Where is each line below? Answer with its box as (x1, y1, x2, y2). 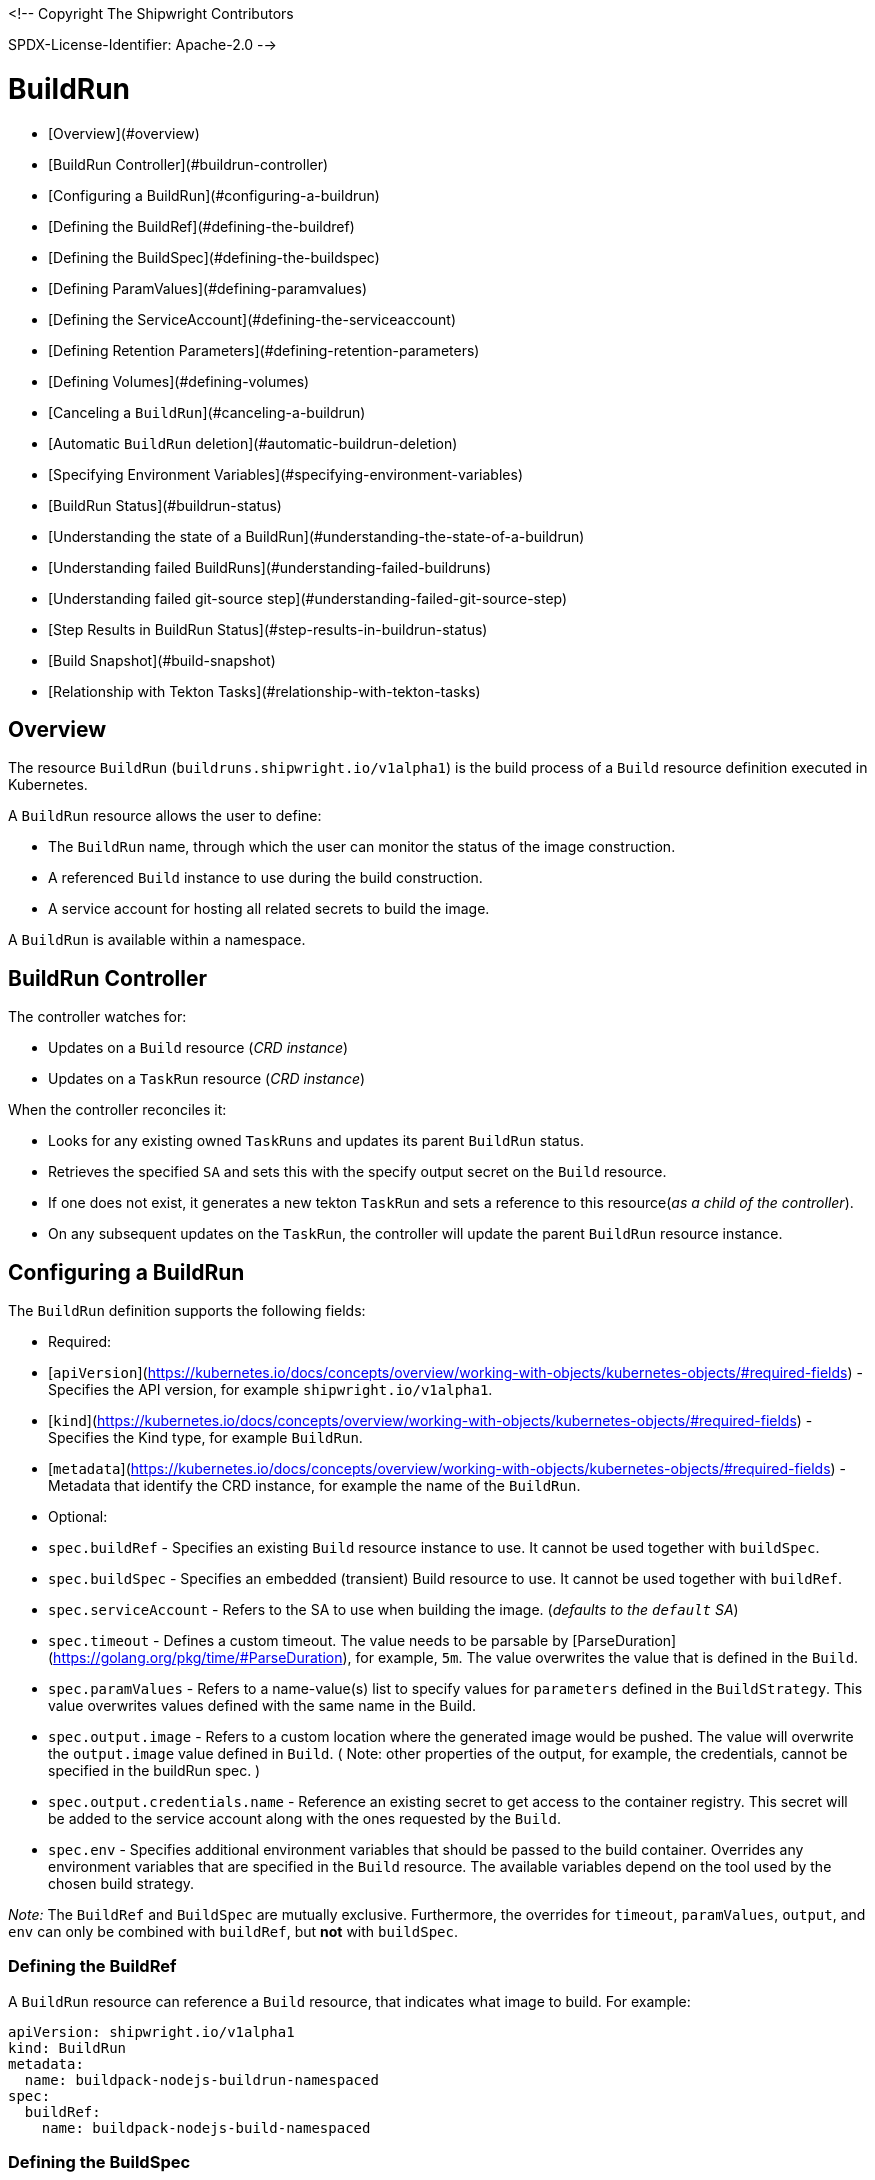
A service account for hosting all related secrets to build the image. (48, 900, 490, 918)
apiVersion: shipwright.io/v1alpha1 (8, 2023, 295, 2040)
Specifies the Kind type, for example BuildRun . (48, 1429, 363, 1447)
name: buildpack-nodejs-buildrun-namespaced (24, 2071, 379, 2088)
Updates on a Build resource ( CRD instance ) (48, 1039, 349, 1057)
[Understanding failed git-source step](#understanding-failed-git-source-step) (48, 589, 568, 607)
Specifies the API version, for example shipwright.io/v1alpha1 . (48, 1381, 493, 1399)
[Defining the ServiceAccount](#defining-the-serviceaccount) (48, 310, 457, 328)
